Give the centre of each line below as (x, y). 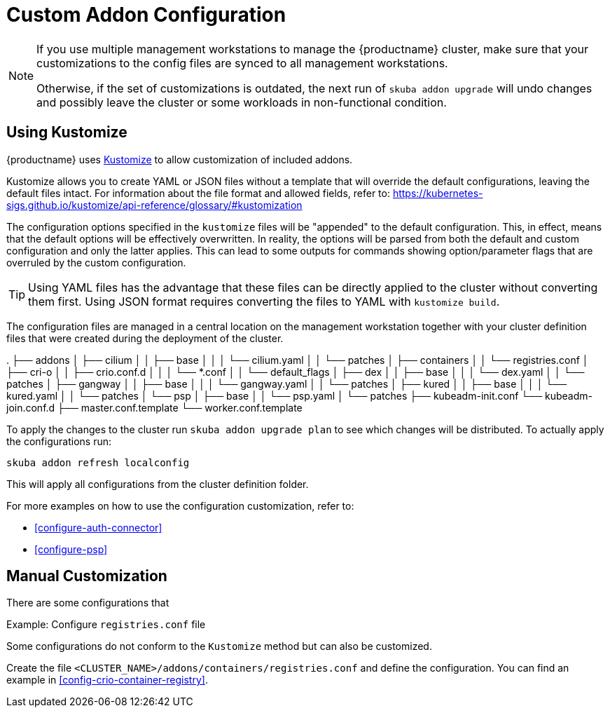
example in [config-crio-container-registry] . (107, 680)
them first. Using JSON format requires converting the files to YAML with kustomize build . (264, 301)
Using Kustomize (67, 133)
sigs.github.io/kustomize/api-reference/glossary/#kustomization (154, 205)
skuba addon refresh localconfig (98, 462)
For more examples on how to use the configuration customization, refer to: (180, 505)
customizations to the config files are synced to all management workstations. (242, 63)
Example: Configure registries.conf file (106, 625)
